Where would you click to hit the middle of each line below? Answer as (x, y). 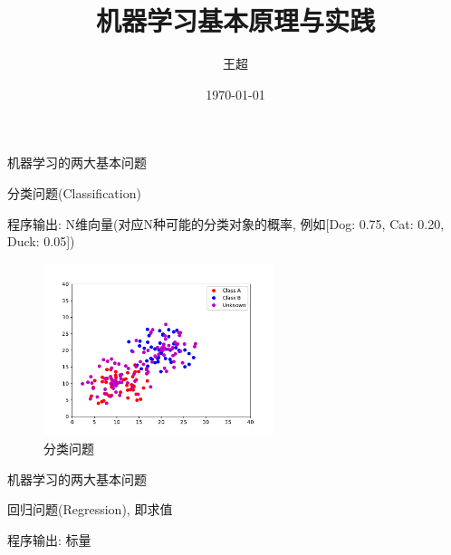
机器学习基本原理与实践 (235, 20)
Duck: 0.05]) (41, 241)
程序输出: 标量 (49, 539)
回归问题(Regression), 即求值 (90, 509)
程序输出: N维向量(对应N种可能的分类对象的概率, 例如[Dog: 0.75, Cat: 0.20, (226, 223)
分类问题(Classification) (74, 192)
